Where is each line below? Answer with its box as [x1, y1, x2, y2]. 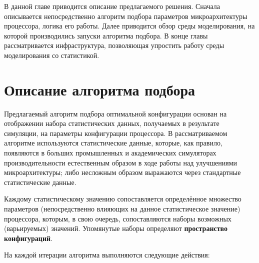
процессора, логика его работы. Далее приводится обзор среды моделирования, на [4, 20, 255, 31]
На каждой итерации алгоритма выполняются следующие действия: [4, 249, 210, 260]
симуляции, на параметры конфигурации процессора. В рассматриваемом [4, 127, 227, 138]
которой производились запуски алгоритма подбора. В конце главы [4, 30, 208, 40]
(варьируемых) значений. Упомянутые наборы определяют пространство [4, 223, 228, 233]
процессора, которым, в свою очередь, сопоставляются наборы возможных [4, 213, 231, 223]
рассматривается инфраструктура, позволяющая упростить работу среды [4, 40, 224, 50]
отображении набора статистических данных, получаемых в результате [4, 118, 219, 128]
